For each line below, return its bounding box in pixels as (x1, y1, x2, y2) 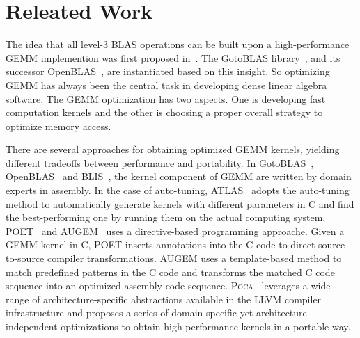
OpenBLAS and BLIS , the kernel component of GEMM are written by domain (6, 169, 352, 184)
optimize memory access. (6, 118, 111, 133)
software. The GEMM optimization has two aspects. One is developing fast (6, 91, 326, 106)
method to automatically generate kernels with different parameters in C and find (6, 196, 354, 211)
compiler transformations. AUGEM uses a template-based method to (47, 251, 342, 266)
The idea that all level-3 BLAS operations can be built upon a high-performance (6, 37, 350, 51)
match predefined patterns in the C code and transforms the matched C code (6, 264, 335, 279)
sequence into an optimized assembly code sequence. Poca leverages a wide (6, 278, 331, 293)
